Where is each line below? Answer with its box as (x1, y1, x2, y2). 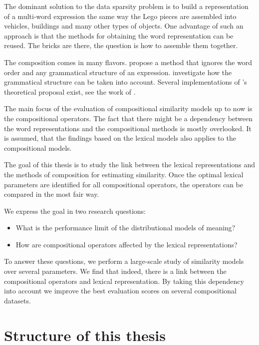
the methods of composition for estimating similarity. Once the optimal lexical (4, 169, 244, 179)
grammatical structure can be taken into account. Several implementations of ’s (4, 77, 247, 87)
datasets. (4, 295, 31, 305)
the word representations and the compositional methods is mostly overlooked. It (4, 123, 252, 133)
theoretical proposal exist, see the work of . (4, 86, 136, 97)
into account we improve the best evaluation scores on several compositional (4, 285, 237, 296)
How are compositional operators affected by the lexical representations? (15, 239, 238, 249)
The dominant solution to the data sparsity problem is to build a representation (4, 1, 249, 11)
